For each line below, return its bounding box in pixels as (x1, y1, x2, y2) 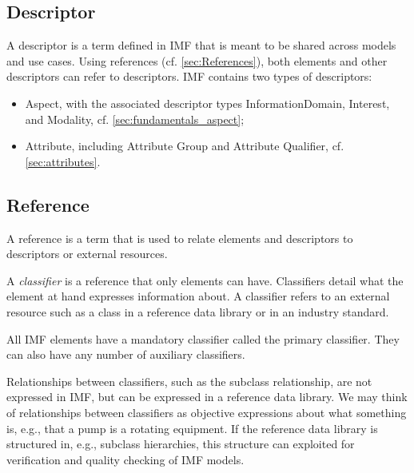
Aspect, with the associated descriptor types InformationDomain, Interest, (25, 94, 390, 111)
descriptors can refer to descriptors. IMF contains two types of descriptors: (6, 68, 372, 85)
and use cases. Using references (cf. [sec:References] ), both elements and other (6, 52, 388, 69)
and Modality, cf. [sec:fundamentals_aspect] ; (25, 110, 245, 127)
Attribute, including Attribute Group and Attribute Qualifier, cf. (25, 137, 344, 154)
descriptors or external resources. (6, 245, 168, 262)
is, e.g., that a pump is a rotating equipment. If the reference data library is (6, 419, 378, 436)
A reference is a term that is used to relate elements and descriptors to (6, 229, 353, 246)
